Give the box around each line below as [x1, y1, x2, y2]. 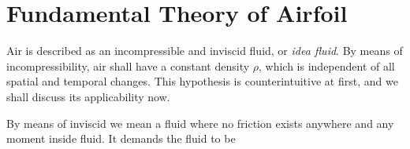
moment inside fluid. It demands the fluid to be [6, 130, 236, 147]
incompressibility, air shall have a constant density [6, 57, 250, 74]
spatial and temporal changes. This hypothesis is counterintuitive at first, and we [6, 73, 398, 89]
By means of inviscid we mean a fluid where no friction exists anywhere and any [6, 114, 394, 131]
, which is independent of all [259, 57, 395, 74]
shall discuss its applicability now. [6, 88, 170, 104]
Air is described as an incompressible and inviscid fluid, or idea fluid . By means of [6, 42, 403, 59]
